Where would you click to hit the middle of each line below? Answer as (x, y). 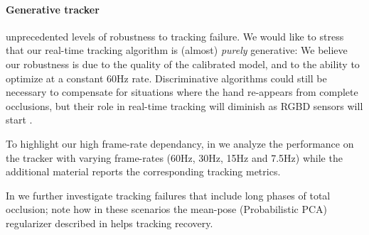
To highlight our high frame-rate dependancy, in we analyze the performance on (180, 143)
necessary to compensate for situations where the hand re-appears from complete (182, 92)
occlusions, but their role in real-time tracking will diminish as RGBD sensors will (184, 105)
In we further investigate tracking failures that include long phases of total (168, 195)
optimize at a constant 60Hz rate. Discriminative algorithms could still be (166, 78)
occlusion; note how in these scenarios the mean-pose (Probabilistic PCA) (167, 209)
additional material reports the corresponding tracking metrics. (143, 171)
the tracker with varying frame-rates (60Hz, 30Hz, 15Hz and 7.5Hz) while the (174, 157)
